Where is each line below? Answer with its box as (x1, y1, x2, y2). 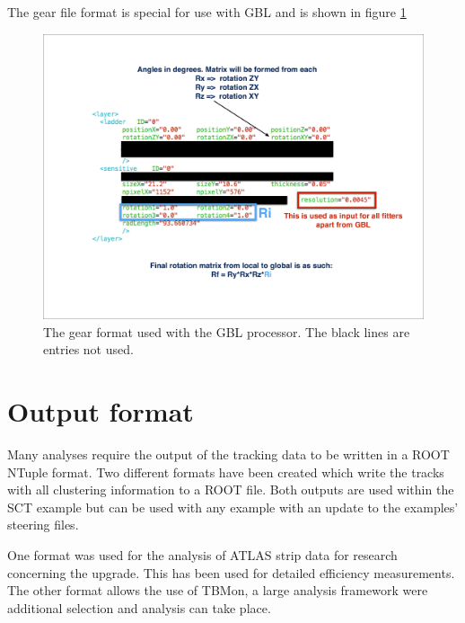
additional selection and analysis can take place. (7, 598, 271, 617)
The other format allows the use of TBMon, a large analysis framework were (7, 581, 428, 600)
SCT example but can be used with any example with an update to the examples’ (7, 497, 459, 516)
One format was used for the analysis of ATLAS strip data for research (7, 546, 398, 565)
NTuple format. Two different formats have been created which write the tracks (7, 462, 444, 481)
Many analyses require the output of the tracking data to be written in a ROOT (7, 445, 450, 464)
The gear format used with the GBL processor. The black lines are (43, 322, 410, 341)
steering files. (7, 515, 79, 534)
